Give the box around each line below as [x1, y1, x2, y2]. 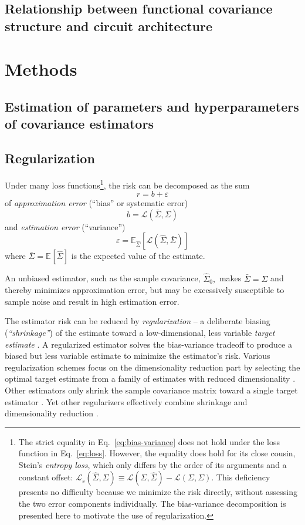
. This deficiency [211, 471, 270, 483]
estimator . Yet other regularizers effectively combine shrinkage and [5, 395, 248, 408]
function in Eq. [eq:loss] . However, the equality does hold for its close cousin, [18, 447, 296, 459]
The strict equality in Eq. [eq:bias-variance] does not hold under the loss [18, 435, 280, 447]
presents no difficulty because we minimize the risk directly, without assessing [18, 486, 297, 498]
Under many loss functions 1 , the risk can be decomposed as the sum [5, 177, 250, 191]
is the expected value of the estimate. [71, 250, 205, 262]
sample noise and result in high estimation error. [5, 295, 179, 307]
